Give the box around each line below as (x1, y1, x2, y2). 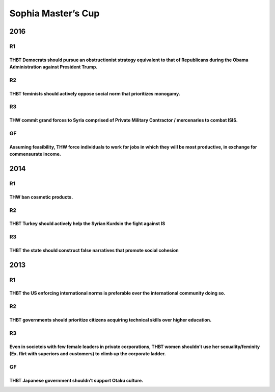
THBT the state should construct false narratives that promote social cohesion (9, 247, 179, 253)
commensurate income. (9, 151, 61, 157)
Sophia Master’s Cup (9, 8, 100, 19)
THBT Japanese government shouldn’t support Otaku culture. (9, 377, 144, 383)
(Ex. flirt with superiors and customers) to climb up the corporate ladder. (9, 351, 167, 357)
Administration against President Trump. (9, 64, 98, 70)
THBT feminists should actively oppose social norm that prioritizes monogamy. (9, 90, 180, 96)
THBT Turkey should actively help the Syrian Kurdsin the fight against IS (9, 220, 166, 227)
